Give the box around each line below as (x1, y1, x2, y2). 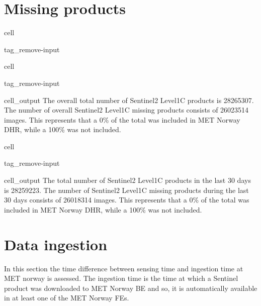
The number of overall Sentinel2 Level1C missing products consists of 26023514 (4, 105, 249, 115)
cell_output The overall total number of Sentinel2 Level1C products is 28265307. (4, 94, 254, 105)
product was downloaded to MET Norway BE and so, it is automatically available (4, 282, 257, 293)
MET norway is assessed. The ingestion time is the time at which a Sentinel (4, 273, 238, 283)
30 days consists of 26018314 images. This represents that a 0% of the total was (4, 194, 249, 205)
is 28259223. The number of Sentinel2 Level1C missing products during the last (4, 184, 249, 195)
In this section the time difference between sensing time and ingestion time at (4, 263, 243, 273)
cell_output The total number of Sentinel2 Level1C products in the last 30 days (4, 175, 251, 185)
